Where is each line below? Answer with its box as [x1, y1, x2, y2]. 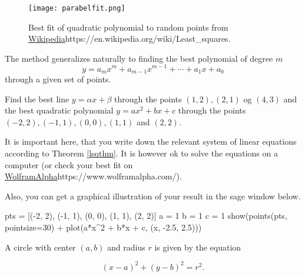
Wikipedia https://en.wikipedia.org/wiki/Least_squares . [28, 32, 231, 45]
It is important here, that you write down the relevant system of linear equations [5, 135, 297, 148]
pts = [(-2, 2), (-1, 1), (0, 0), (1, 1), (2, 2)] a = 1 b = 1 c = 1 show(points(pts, [5, 209, 287, 222]
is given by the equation [154, 241, 241, 253]
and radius [107, 241, 145, 253]
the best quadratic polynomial [5, 104, 114, 116]
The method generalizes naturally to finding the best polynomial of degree [5, 52, 273, 64]
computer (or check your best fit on [5, 158, 133, 171]
